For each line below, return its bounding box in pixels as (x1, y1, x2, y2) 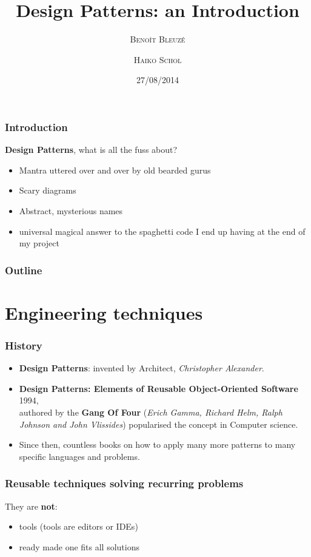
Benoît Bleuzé (130, 33, 186, 46)
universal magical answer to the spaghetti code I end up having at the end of (19, 224, 306, 237)
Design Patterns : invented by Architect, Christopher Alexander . (19, 362, 264, 374)
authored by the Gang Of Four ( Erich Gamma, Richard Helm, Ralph (19, 405, 283, 418)
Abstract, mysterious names (19, 204, 123, 217)
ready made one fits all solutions (19, 540, 140, 553)
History (5, 337, 42, 353)
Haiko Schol (133, 53, 182, 66)
